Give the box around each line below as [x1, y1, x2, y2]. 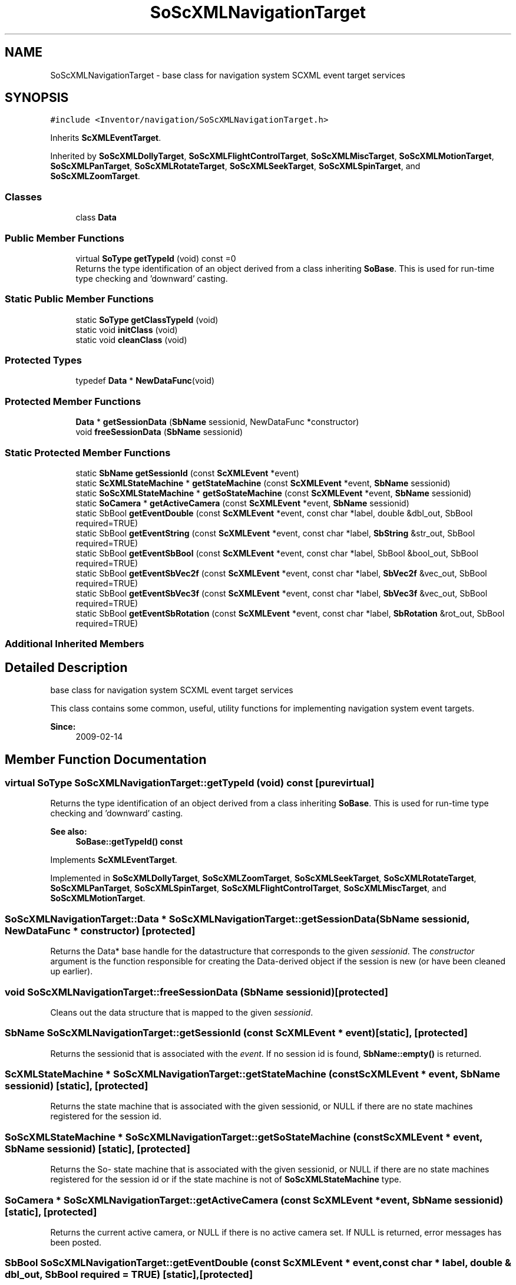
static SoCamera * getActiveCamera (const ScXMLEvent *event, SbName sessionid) [75, 497, 409, 508]
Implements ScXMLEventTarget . [50, 855, 177, 865]
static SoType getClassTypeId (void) [75, 314, 219, 325]
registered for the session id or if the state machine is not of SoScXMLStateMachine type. [50, 1174, 402, 1185]
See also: [50, 826, 87, 837]
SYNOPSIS [5, 90, 69, 106]
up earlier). [50, 966, 93, 977]
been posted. [50, 1237, 102, 1247]
